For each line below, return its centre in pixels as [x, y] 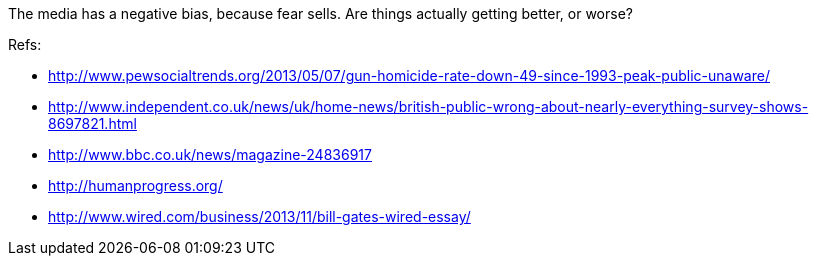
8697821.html [92, 123]
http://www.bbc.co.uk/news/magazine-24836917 [210, 154]
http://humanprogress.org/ [135, 185]
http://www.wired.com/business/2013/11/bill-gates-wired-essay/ [259, 216]
